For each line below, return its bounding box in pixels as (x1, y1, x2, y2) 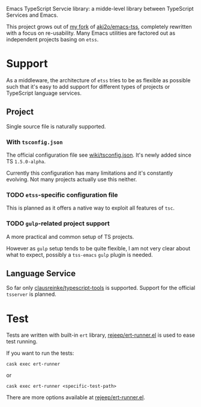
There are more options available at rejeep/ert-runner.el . (6, 394, 145, 401)
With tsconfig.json (6, 137, 63, 146)
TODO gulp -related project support (6, 219, 110, 228)
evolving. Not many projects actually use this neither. (6, 176, 137, 183)
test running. (6, 338, 38, 345)
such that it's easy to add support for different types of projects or (6, 83, 170, 90)
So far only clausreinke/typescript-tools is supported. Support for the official (6, 285, 196, 292)
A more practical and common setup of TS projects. (6, 233, 134, 240)
